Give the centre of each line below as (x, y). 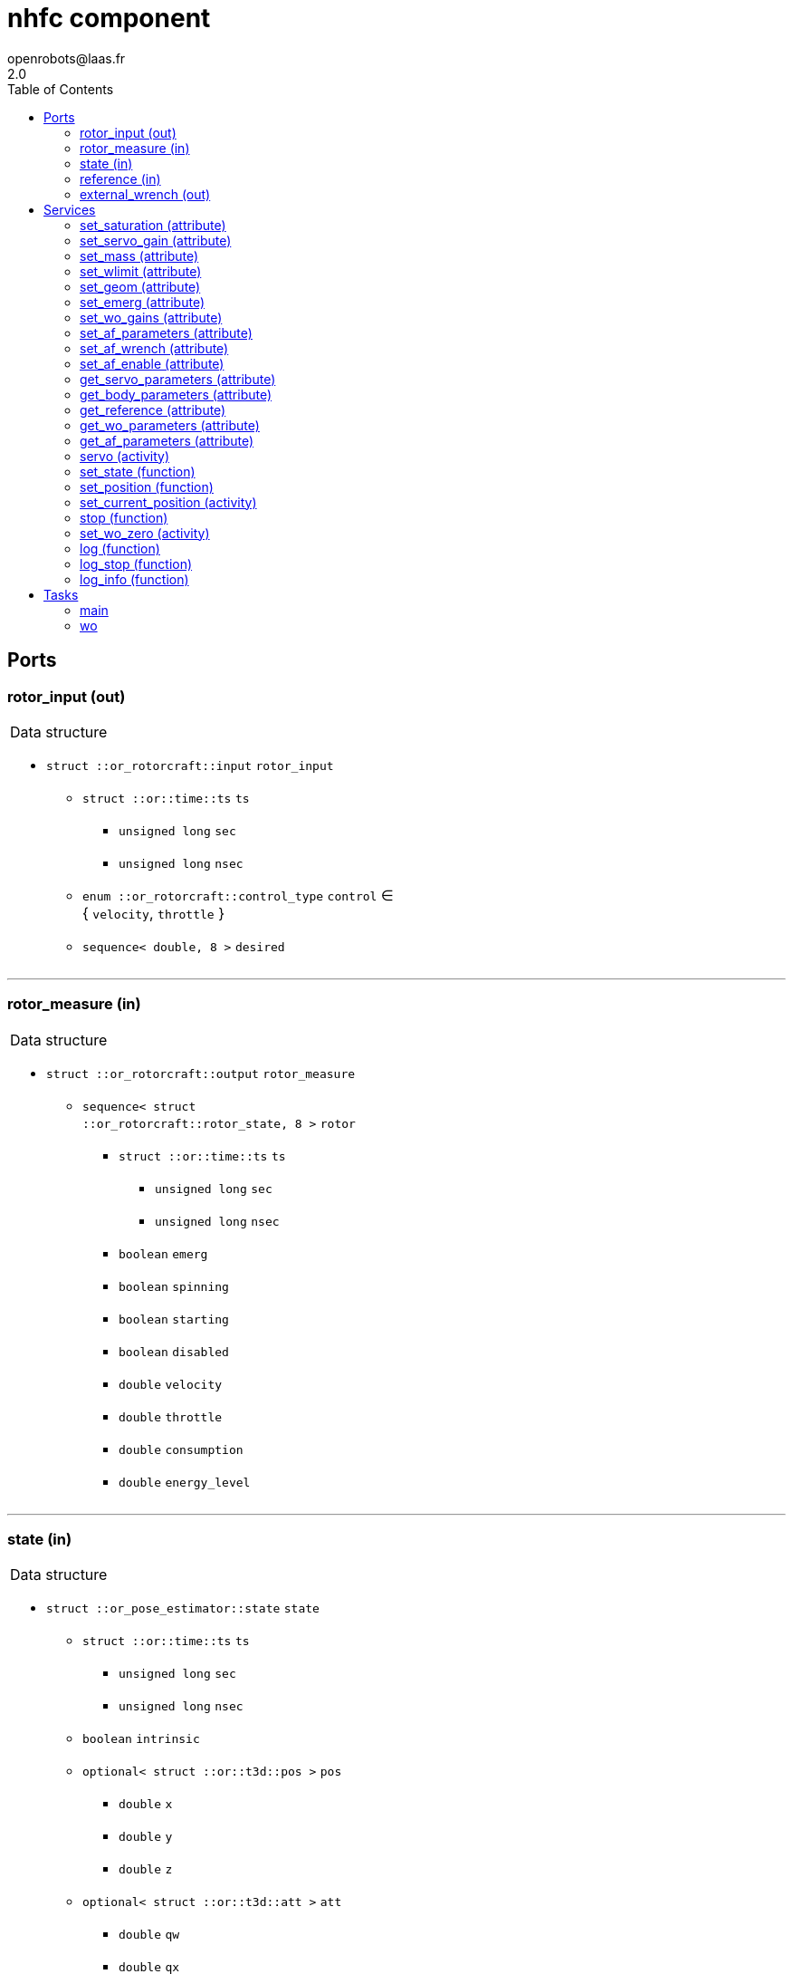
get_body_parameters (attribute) (176, 394)
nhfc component (109, 18)
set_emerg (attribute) (142, 302)
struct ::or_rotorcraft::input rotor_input (190, 766)
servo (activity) (124, 456)
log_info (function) (134, 579)
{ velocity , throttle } (154, 913)
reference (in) (120, 178)
